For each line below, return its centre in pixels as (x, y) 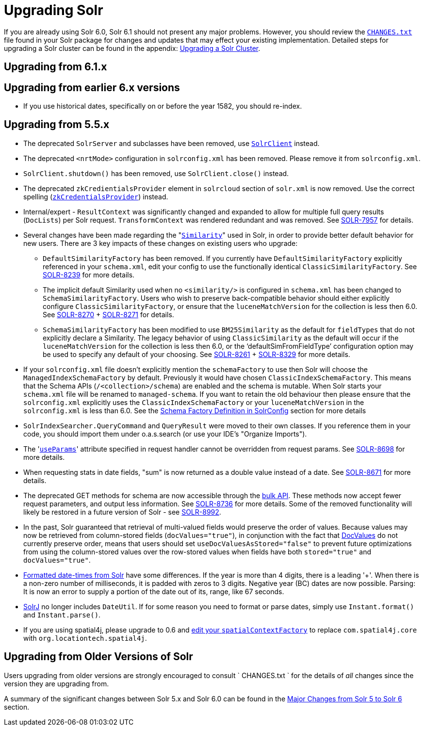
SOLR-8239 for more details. (89, 275)
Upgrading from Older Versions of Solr (98, 657)
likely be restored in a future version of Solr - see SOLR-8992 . (122, 512)
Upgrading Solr (54, 10)
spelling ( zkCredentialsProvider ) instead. (96, 196)
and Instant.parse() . (62, 615)
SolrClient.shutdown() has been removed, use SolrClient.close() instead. (156, 173)
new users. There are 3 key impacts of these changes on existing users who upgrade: (161, 243)
